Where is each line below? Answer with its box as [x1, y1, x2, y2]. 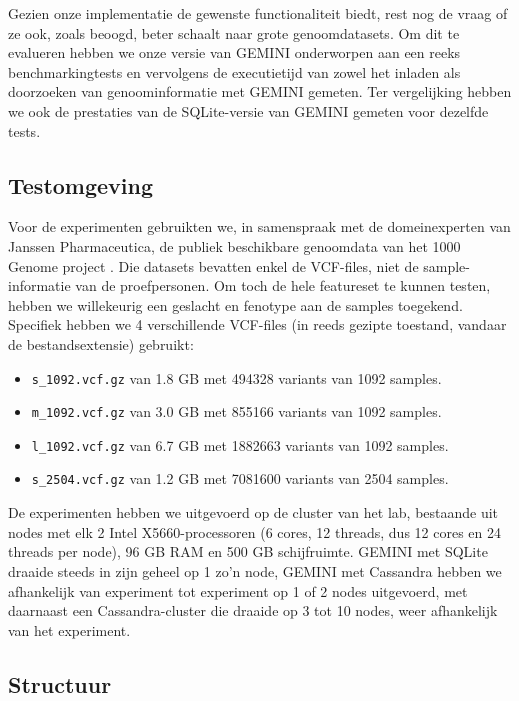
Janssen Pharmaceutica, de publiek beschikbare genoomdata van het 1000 [8, 235, 461, 256]
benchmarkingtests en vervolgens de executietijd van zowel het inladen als [8, 61, 461, 82]
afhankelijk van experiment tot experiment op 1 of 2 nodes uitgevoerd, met [8, 580, 468, 601]
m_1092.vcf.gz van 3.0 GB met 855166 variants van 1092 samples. [31, 401, 442, 422]
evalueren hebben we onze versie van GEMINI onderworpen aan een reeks [8, 42, 461, 63]
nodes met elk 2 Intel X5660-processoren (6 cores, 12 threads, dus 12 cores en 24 [8, 521, 501, 542]
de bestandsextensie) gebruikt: [8, 333, 194, 354]
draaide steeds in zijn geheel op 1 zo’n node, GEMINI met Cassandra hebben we [8, 560, 502, 581]
